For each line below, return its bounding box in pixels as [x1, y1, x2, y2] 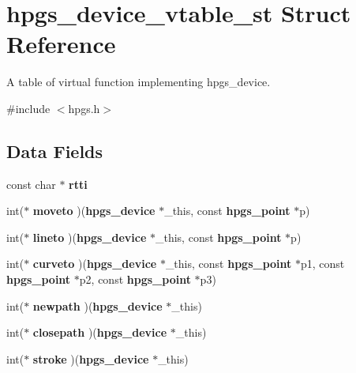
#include [6, 100, 51, 116]
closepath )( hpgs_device [32, 324, 167, 341]
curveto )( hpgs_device [32, 255, 157, 272]
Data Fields [6, 138, 103, 163]
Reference [6, 28, 116, 60]
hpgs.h [68, 100, 100, 116]
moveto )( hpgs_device [32, 202, 156, 219]
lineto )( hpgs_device [32, 228, 147, 245]
